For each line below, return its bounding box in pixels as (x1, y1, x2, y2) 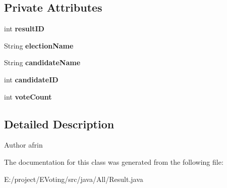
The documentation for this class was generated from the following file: (4, 156, 223, 167)
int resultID (4, 23, 44, 34)
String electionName (4, 40, 74, 51)
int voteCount (4, 91, 52, 102)
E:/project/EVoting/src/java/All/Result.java (4, 173, 143, 184)
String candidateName (4, 57, 81, 68)
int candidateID (4, 74, 59, 84)
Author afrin (4, 139, 43, 150)
